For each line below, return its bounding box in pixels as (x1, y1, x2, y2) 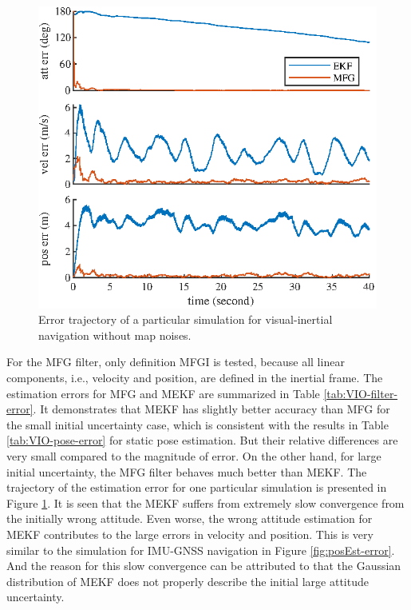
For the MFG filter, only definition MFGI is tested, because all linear (6, 353, 345, 370)
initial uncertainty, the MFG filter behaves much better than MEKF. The (6, 463, 367, 480)
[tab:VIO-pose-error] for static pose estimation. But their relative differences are (6, 432, 398, 449)
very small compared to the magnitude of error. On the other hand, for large (6, 447, 381, 464)
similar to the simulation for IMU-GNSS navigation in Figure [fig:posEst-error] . (6, 541, 395, 558)
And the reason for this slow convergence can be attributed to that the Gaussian (6, 557, 401, 574)
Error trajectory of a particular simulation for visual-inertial (38, 311, 333, 328)
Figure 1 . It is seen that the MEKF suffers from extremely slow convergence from (6, 494, 405, 511)
